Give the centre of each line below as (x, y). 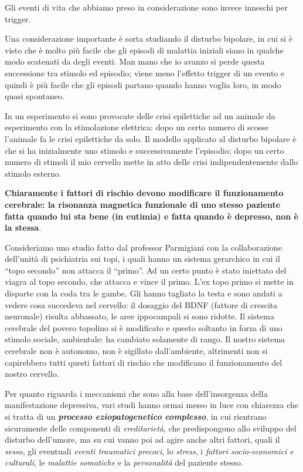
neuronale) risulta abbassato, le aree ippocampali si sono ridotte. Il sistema (139, 316)
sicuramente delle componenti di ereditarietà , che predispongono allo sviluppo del (151, 428)
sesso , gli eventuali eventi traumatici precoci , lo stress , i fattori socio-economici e (149, 451)
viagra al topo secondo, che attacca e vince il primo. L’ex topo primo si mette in (149, 281)
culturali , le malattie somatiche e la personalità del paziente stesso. (124, 462)
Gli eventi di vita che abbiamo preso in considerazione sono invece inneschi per (146, 7)
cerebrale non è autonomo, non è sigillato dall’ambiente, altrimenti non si (136, 351)
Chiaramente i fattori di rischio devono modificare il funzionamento (144, 193)
